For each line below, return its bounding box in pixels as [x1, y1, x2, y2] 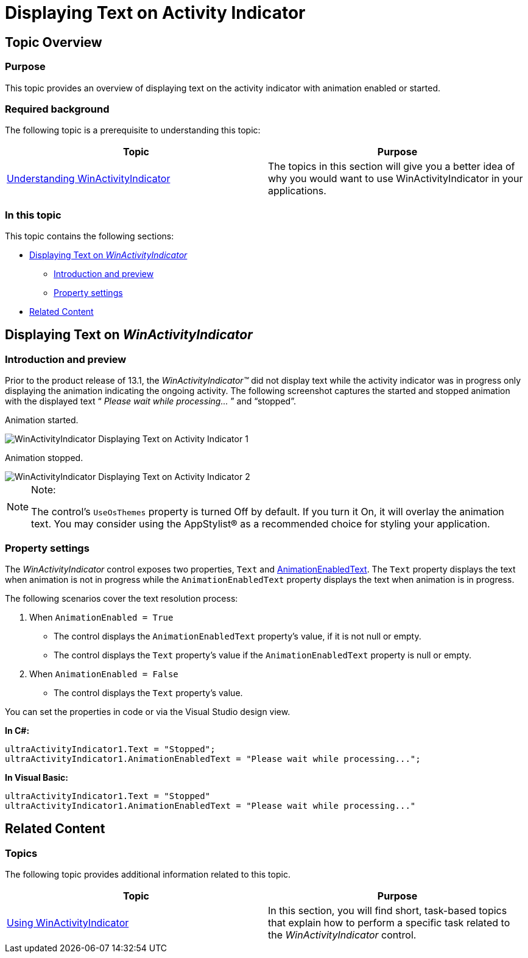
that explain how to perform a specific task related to [268, 917, 510, 929]
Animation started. [5, 415, 79, 426]
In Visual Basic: [5, 772, 68, 783]
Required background [5, 102, 110, 115]
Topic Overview [5, 34, 102, 50]
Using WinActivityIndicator [7, 917, 129, 929]
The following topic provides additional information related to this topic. [5, 869, 290, 880]
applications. [268, 185, 326, 197]
